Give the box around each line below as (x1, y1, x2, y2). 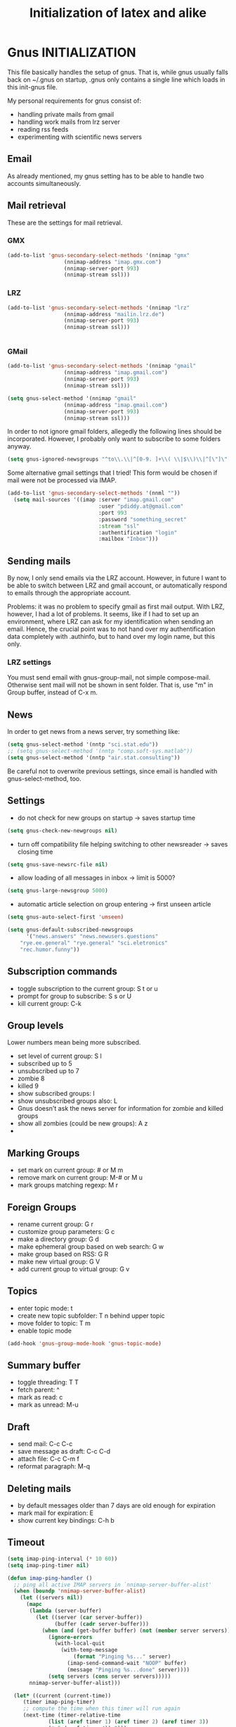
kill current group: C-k (17, 999, 82, 1008)
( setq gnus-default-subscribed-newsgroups (7, 926, 133, 934)
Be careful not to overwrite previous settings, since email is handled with (7, 766, 218, 775)
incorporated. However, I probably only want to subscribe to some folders (7, 435, 221, 443)
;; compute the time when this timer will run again (22, 1705, 181, 1712)
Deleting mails (7, 1483, 72, 1495)
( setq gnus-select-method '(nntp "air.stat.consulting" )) (7, 754, 181, 761)
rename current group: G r (17, 1220, 93, 1228)
